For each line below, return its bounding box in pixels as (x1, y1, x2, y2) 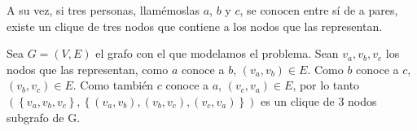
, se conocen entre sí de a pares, (239, 2, 398, 18)
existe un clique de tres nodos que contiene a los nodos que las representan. (7, 17, 383, 34)
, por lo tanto (292, 76, 360, 94)
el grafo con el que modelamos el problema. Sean (95, 45, 339, 62)
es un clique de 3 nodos (261, 92, 377, 109)
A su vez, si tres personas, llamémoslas (7, 2, 200, 18)
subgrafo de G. (7, 108, 81, 125)
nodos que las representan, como (7, 60, 169, 77)
